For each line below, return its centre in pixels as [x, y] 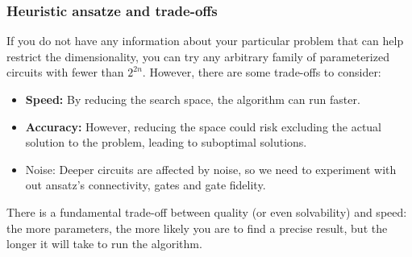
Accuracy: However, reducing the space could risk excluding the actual [204, 126]
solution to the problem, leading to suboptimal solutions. [166, 142]
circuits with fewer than [65, 72]
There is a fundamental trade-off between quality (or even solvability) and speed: [207, 211]
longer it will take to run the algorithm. [104, 244]
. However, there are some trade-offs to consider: [262, 72]
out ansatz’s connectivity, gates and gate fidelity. [146, 185]
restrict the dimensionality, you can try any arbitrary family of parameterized [198, 56]
